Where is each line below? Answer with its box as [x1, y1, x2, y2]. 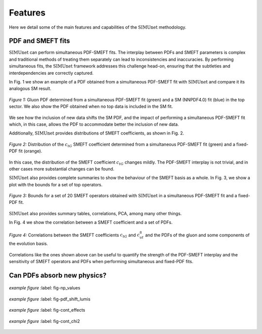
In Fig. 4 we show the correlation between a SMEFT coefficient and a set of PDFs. [9, 219, 173, 225]
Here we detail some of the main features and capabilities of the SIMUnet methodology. [9, 24, 186, 30]
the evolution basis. [9, 241, 48, 247]
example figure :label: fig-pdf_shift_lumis [9, 296, 91, 302]
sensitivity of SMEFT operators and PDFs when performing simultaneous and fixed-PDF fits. [9, 259, 194, 265]
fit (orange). [18, 148, 42, 154]
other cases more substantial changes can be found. [9, 166, 115, 172]
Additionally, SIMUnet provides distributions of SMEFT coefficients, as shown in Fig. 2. [9, 130, 184, 136]
